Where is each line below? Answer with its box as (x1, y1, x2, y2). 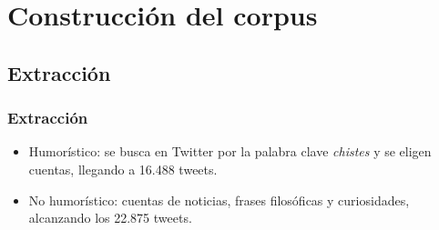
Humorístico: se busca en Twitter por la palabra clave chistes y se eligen (28, 142, 432, 161)
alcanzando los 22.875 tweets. (28, 208, 192, 227)
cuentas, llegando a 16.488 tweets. (28, 159, 218, 178)
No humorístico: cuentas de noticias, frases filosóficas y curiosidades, (28, 190, 410, 209)
